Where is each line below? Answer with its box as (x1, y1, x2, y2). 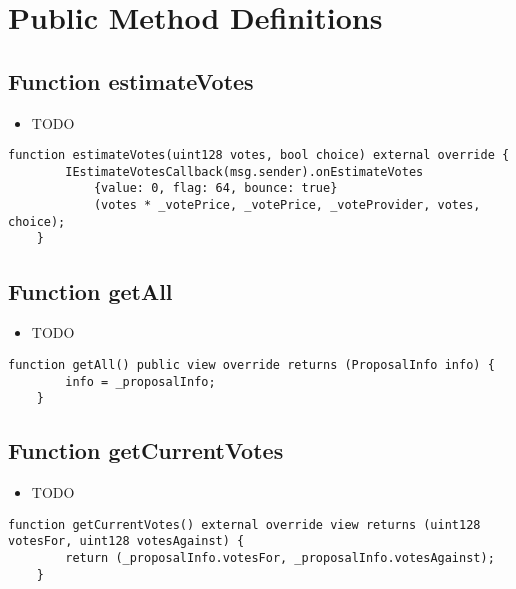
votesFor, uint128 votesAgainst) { (8, 534, 245, 549)
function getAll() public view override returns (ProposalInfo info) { (8, 357, 495, 372)
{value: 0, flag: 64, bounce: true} (93, 181, 338, 196)
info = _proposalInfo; (65, 374, 216, 389)
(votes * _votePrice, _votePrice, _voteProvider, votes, (93, 198, 481, 213)
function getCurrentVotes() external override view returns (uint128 (8, 517, 481, 532)
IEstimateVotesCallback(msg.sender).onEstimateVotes (65, 164, 424, 179)
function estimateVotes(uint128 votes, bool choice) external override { (8, 148, 510, 163)
